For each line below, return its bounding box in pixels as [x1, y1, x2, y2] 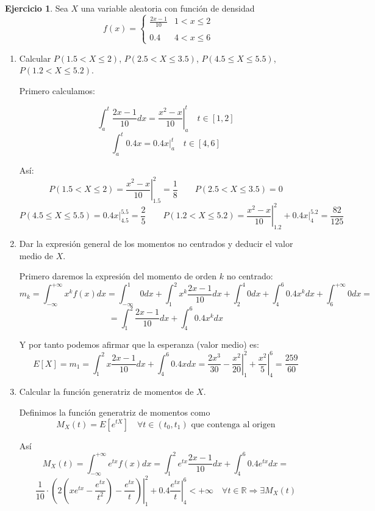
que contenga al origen [191, 420, 276, 429]
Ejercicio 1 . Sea [5, 2, 68, 14]
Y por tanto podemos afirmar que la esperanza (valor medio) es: [19, 338, 259, 351]
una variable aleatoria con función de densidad [80, 2, 255, 14]
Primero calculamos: [19, 84, 95, 97]
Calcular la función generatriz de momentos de [19, 385, 194, 398]
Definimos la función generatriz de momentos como [19, 405, 210, 418]
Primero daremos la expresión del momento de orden [19, 270, 217, 282]
